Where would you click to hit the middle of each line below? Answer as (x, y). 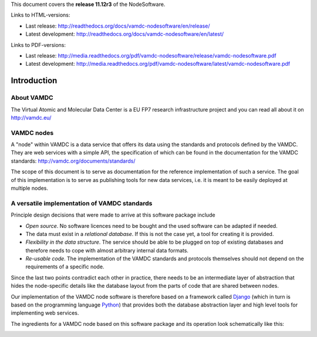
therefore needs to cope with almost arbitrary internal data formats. (107, 250)
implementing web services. (45, 313)
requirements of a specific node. (65, 267)
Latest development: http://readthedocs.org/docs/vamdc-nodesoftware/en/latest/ (125, 34)
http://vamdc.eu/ (31, 117)
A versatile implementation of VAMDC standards (82, 203)
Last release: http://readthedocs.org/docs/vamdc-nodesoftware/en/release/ (118, 26)
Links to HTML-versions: (41, 15)
